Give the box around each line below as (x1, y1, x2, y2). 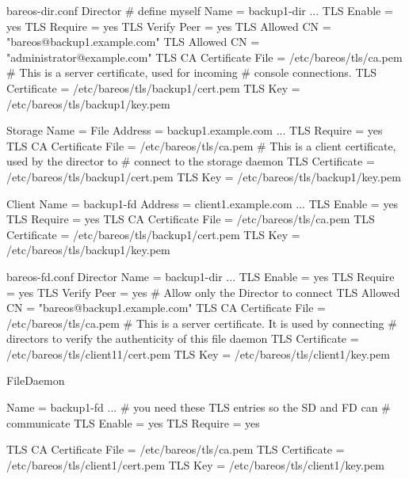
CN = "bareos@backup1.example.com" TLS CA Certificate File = (6, 299, 326, 316)
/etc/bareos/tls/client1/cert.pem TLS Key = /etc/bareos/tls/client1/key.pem (6, 456, 384, 473)
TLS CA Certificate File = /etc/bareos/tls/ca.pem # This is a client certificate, (6, 137, 396, 154)
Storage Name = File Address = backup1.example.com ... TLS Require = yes (6, 122, 383, 139)
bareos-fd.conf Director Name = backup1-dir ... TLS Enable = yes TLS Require (6, 268, 395, 284)
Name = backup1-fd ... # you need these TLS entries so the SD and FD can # (6, 399, 391, 416)
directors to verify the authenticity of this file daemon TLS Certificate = (6, 330, 359, 347)
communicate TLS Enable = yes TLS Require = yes (6, 414, 260, 431)
